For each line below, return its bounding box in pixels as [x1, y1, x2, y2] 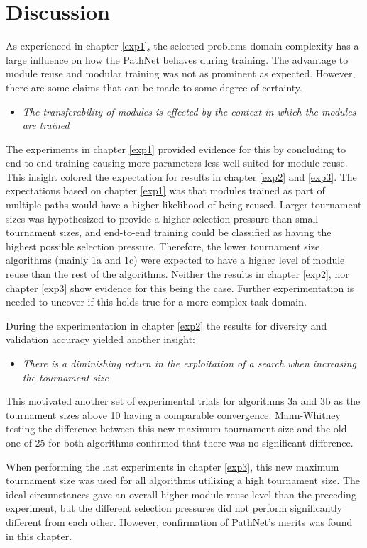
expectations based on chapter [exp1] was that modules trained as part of [6, 183, 325, 198]
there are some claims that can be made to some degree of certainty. [6, 79, 302, 94]
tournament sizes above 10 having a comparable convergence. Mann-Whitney [6, 407, 341, 422]
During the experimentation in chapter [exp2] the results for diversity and [6, 318, 327, 332]
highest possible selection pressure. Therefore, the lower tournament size [6, 238, 320, 253]
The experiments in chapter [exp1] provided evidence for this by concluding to [6, 141, 346, 156]
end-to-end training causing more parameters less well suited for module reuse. [6, 155, 348, 170]
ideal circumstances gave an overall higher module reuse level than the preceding [6, 486, 356, 501]
